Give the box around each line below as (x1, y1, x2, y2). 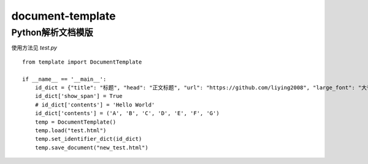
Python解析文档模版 (11, 27, 93, 38)
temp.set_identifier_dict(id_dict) (34, 135, 142, 143)
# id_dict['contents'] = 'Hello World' (34, 101, 155, 108)
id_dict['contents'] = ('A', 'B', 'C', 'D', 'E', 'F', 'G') (34, 110, 220, 117)
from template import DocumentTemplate (22, 58, 142, 65)
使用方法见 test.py (11, 44, 58, 51)
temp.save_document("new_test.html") (34, 144, 148, 151)
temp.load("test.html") (34, 127, 107, 134)
